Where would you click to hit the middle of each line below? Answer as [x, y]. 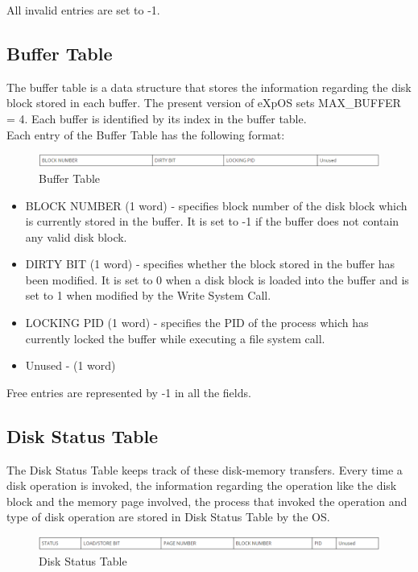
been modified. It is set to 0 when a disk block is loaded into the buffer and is [217, 279]
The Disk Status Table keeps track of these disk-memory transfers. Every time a [205, 469]
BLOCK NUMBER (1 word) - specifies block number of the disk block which [216, 205]
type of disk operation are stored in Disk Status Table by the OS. [168, 517]
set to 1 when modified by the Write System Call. [148, 295]
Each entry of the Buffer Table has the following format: [146, 134]
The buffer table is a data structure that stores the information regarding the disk [209, 87]
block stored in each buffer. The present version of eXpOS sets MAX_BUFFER [204, 103]
